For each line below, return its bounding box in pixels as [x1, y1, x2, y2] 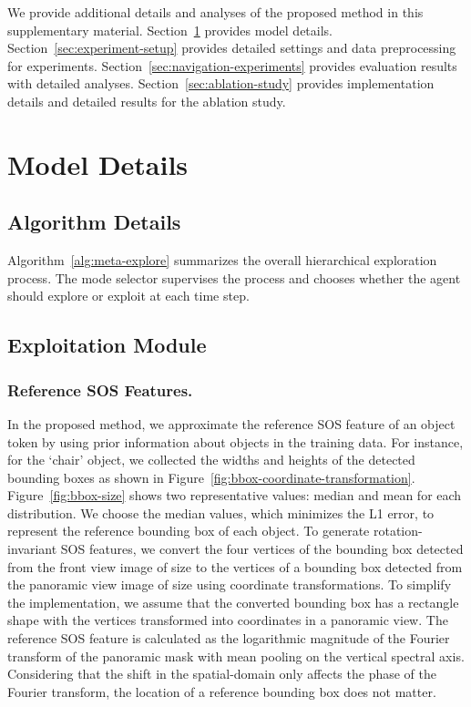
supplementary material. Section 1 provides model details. [7, 20, 333, 39]
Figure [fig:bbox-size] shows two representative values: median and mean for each [7, 486, 462, 505]
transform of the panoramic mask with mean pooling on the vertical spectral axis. [7, 646, 465, 665]
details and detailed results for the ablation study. [7, 91, 286, 110]
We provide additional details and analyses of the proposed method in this [7, 3, 424, 21]
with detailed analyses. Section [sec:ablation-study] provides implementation [7, 74, 435, 93]
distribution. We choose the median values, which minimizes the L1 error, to [7, 503, 435, 522]
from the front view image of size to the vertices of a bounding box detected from [7, 557, 463, 576]
